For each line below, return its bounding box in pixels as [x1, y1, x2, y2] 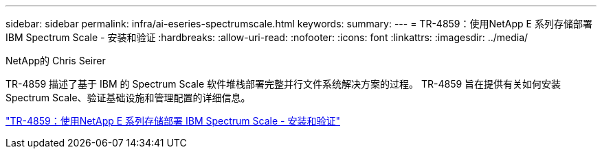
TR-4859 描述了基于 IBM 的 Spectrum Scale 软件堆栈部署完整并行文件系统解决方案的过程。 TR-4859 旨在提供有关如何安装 [5, 78, 561, 90]
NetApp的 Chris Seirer [5, 55, 106, 66]
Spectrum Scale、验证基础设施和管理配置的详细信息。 [5, 92, 251, 103]
